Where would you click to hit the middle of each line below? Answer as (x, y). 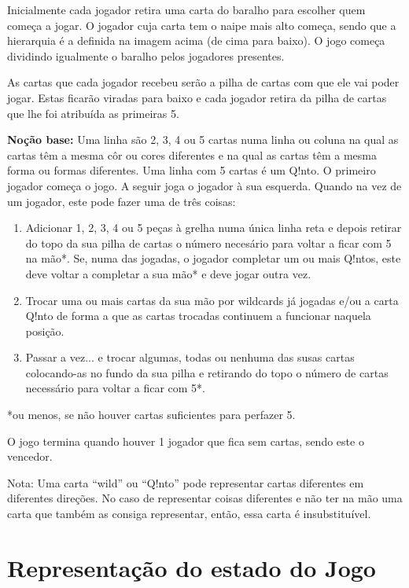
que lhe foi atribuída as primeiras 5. (93, 113)
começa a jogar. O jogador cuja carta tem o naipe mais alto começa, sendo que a (202, 25)
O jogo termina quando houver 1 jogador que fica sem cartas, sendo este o (186, 441)
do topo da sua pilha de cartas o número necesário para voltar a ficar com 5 (208, 243)
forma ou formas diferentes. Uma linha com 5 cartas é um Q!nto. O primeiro (192, 170)
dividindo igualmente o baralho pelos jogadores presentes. (146, 55)
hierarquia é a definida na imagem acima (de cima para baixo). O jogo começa (196, 40)
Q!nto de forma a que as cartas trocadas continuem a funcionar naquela (198, 316)
